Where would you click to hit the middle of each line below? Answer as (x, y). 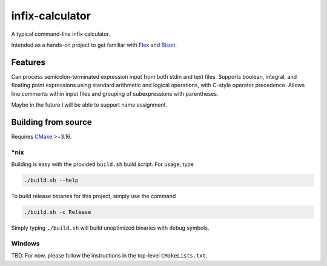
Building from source (51, 122)
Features (28, 62)
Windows (25, 244)
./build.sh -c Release (58, 212)
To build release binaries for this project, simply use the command (94, 196)
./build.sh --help (51, 181)
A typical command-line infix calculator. (61, 34)
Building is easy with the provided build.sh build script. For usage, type (102, 164)
